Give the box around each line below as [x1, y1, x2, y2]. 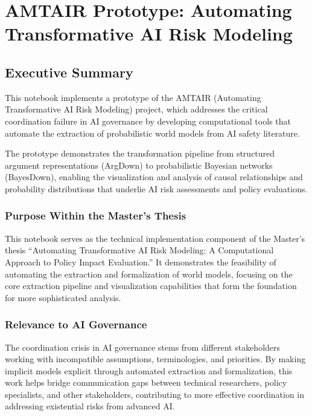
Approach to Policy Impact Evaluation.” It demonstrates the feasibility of [5, 255, 276, 268]
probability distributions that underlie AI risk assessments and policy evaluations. [5, 182, 308, 195]
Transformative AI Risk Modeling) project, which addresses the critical [5, 103, 268, 115]
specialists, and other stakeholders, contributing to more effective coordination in [5, 388, 305, 400]
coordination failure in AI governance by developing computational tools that [5, 114, 291, 127]
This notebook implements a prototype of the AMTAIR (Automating [5, 91, 261, 103]
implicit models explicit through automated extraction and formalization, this [5, 364, 293, 377]
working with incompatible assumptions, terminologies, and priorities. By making [5, 353, 306, 365]
